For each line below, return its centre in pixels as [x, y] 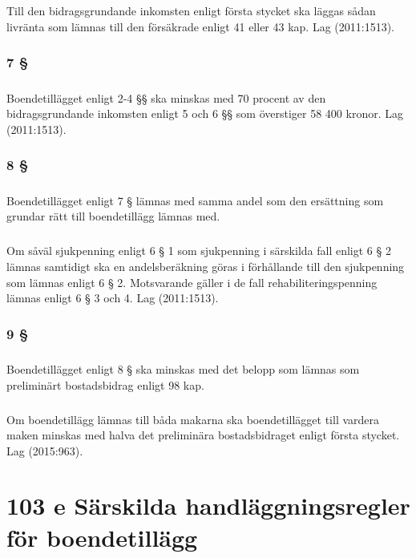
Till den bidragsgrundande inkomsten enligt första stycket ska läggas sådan [191, 11]
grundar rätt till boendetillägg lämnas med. [113, 216]
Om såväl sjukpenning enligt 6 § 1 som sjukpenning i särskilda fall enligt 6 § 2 [199, 251]
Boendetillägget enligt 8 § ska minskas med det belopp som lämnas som [183, 368]
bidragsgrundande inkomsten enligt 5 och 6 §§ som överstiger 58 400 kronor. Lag [205, 113]
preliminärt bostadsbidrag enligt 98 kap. [105, 384]
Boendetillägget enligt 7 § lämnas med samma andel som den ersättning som [195, 200]
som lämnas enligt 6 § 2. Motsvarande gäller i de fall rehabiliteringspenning [192, 282]
